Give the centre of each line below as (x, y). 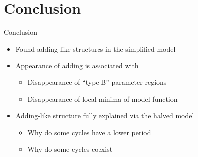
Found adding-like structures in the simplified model (96, 48)
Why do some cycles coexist (70, 149)
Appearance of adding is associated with (77, 65)
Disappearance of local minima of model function (102, 99)
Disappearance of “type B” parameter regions (97, 82)
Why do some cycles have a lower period (89, 132)
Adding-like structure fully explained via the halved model (105, 116)
